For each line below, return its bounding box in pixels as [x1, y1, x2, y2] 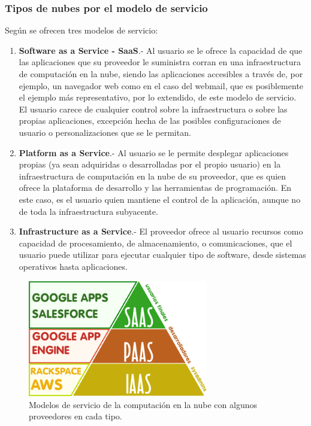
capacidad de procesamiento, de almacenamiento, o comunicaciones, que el [19, 236, 292, 249]
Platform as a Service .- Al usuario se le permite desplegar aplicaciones [19, 146, 289, 159]
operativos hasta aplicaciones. [19, 260, 128, 272]
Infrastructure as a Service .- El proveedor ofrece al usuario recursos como [19, 225, 303, 238]
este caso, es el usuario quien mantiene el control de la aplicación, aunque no [19, 193, 301, 205]
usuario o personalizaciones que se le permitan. [19, 126, 191, 138]
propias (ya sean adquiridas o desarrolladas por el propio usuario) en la [19, 158, 281, 171]
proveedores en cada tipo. [29, 410, 122, 422]
